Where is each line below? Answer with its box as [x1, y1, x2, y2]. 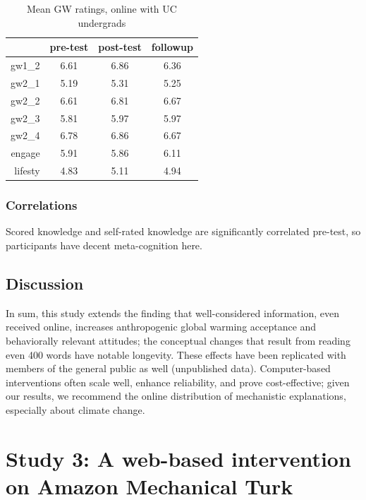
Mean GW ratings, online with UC [26, 1, 177, 16]
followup [151, 40, 193, 54]
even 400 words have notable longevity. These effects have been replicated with [6, 347, 346, 362]
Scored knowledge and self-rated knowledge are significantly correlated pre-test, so [6, 224, 361, 239]
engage [11, 145, 40, 160]
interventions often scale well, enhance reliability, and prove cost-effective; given [6, 374, 350, 389]
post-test [98, 40, 142, 54]
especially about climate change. [6, 402, 145, 417]
